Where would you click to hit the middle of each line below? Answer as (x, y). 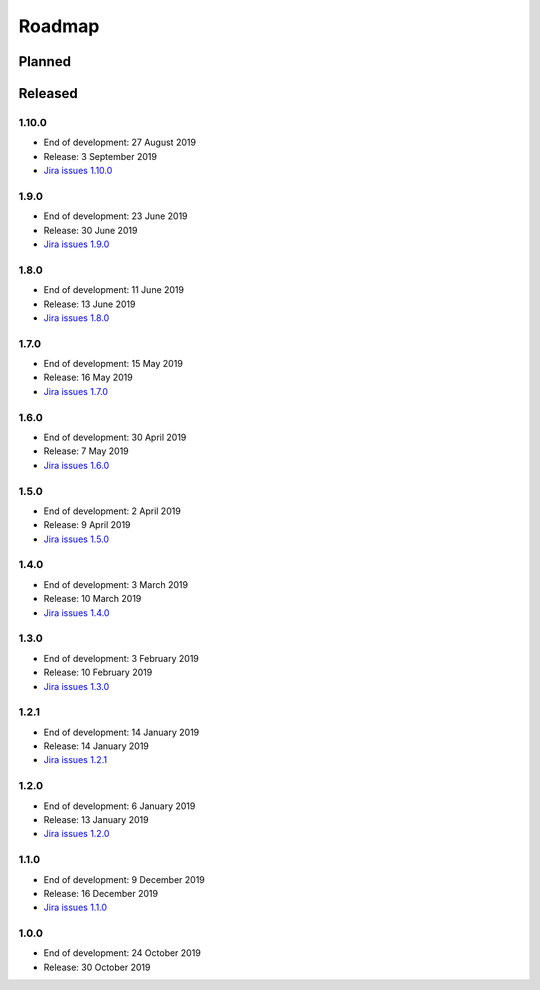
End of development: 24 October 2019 (122, 953)
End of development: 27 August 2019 (120, 142)
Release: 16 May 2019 (88, 377)
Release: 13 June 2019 (89, 304)
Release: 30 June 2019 (90, 230)
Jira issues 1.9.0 (76, 244)
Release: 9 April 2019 (87, 525)
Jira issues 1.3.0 (76, 686)
